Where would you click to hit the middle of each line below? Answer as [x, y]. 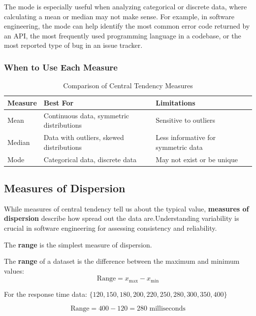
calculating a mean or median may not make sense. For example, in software [119, 16]
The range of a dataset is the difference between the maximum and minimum [122, 261]
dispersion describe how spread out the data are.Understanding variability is [122, 218]
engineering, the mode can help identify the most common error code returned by [127, 26]
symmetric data [179, 147]
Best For [59, 102]
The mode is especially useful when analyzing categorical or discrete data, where [126, 6]
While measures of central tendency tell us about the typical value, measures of [127, 208]
